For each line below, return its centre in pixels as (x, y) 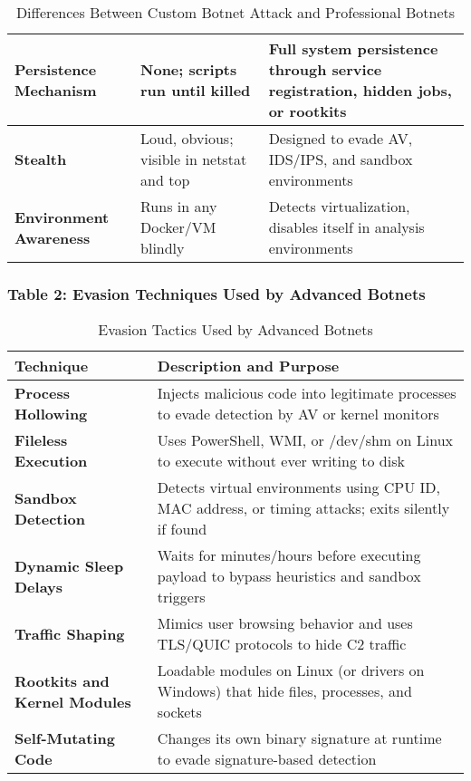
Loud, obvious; (187, 138)
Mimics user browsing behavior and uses (285, 623)
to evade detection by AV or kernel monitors (298, 414)
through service (325, 69)
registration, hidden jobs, (360, 90)
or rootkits (308, 111)
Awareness (53, 237)
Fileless (41, 440)
